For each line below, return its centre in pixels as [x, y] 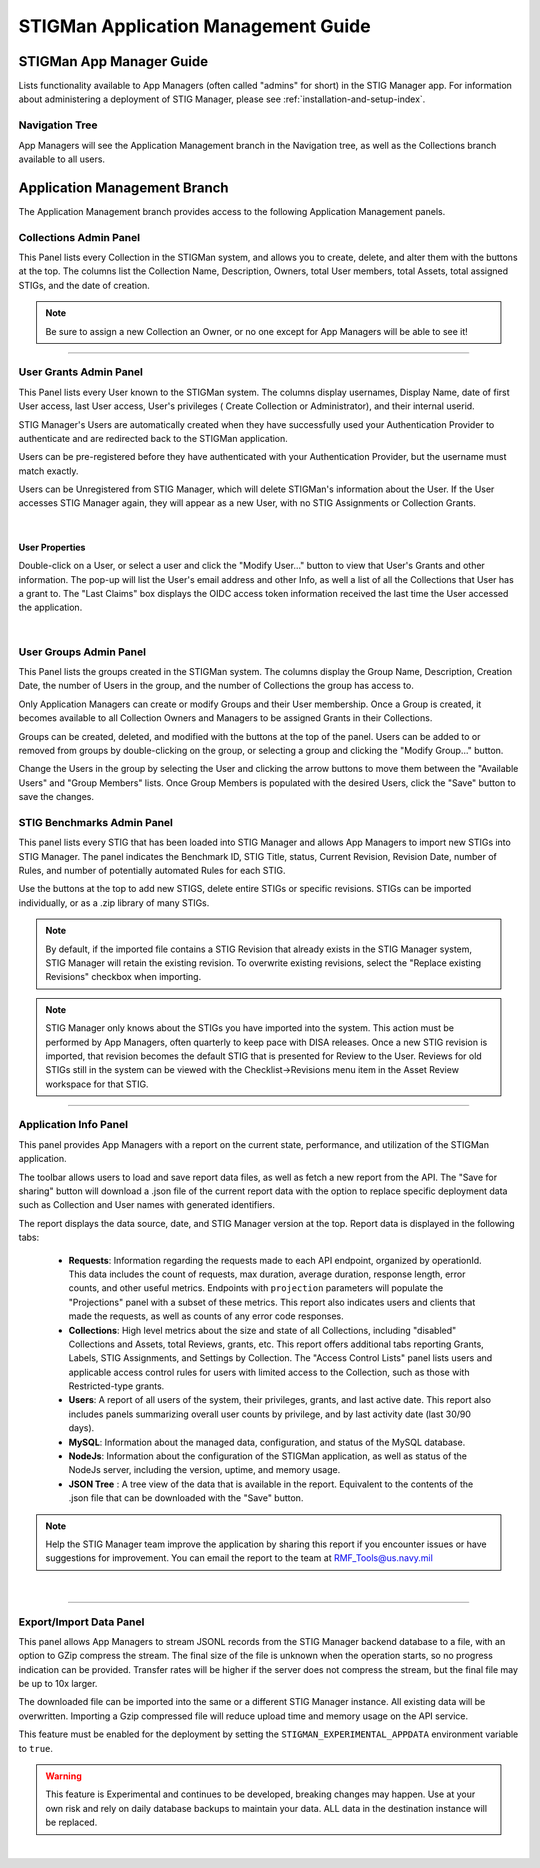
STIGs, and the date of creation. [84, 285]
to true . [36, 1748]
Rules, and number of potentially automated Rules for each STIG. [152, 870]
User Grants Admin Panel [81, 372]
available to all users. [61, 159]
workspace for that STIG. [97, 1084]
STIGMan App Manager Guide [113, 61]
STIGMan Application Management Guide [194, 26]
